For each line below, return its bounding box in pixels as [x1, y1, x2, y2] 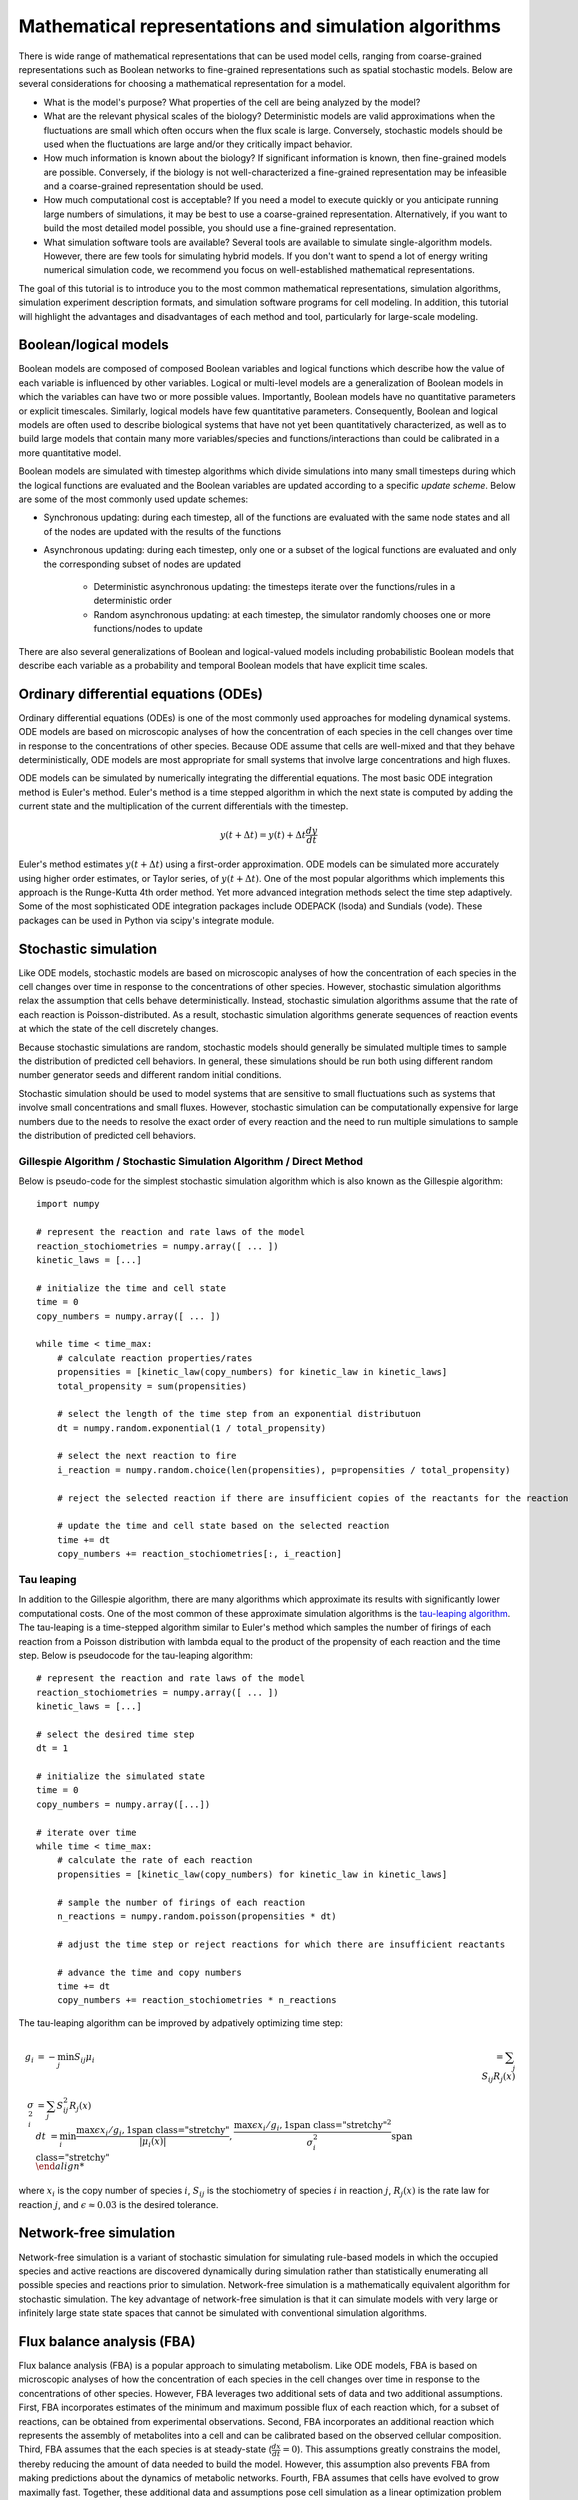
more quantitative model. [18, 446, 122, 459]
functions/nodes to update [93, 623, 204, 635]
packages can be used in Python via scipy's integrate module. [18, 914, 275, 926]
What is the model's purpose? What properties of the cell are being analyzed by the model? [43, 96, 421, 108]
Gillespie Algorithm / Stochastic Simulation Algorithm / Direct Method [18, 1154, 364, 1168]
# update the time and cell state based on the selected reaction [56, 1520, 390, 1532]
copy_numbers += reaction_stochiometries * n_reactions [56, 1995, 337, 2006]
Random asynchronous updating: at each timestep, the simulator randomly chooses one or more [93, 608, 492, 620]
